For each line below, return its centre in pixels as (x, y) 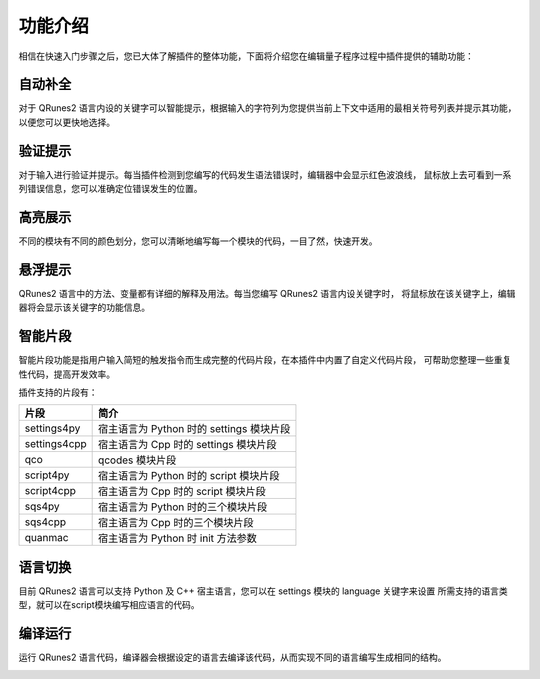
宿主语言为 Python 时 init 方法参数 (177, 538)
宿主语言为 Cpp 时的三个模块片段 (176, 523)
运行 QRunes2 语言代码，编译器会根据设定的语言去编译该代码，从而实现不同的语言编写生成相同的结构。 (232, 657)
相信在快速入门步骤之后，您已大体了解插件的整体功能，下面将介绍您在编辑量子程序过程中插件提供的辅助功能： (246, 56)
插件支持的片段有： (58, 392)
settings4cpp (55, 444)
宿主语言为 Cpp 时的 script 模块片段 (182, 492)
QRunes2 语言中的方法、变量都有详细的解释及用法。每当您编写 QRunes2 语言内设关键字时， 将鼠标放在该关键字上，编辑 (267, 293)
